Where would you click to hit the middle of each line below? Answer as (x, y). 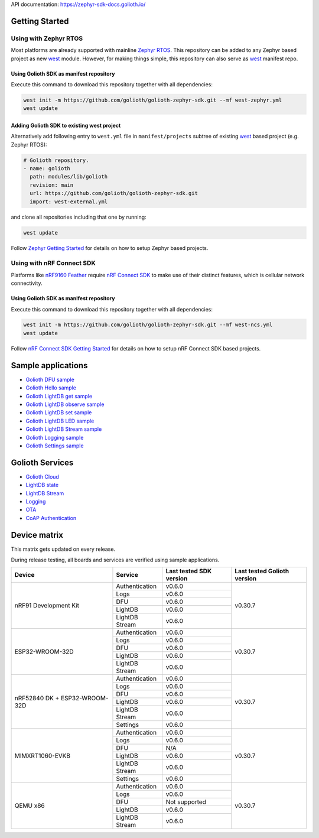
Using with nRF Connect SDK (53, 263)
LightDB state (42, 485)
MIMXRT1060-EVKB (43, 755)
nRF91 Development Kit (47, 606)
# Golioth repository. (56, 160)
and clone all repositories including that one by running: (79, 217)
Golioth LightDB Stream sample (64, 429)
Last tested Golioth (262, 571)
